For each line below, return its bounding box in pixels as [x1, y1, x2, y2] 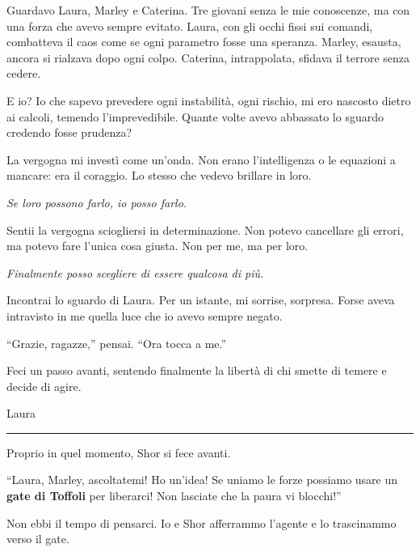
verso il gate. [6, 530, 69, 547]
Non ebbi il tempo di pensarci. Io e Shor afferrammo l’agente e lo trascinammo [6, 514, 397, 531]
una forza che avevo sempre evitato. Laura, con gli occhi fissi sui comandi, [6, 17, 373, 34]
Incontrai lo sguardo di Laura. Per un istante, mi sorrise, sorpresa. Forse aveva [6, 291, 395, 308]
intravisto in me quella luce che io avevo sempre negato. [6, 307, 283, 324]
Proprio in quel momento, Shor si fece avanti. [6, 444, 231, 461]
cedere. [6, 65, 41, 82]
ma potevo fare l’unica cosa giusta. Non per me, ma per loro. [6, 237, 309, 254]
